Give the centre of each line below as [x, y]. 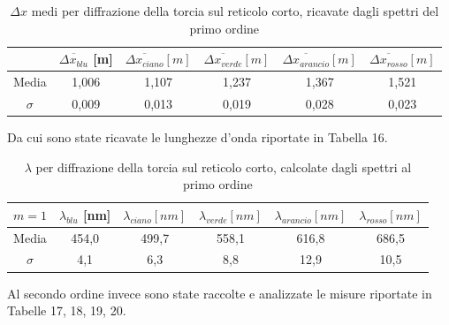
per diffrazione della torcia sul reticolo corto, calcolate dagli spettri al [224, 166]
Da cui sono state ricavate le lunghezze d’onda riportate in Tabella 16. [198, 136]
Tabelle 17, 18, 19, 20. [67, 310]
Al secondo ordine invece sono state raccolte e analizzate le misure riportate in [220, 293]
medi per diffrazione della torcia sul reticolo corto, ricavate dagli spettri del [235, 11]
